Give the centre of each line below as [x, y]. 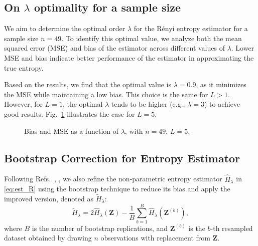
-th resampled [232, 228]
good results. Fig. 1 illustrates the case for [70, 113]
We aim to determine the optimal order [65, 28]
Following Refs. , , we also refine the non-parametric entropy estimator [113, 179]
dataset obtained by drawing [48, 238]
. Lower [243, 48]
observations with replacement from [155, 238]
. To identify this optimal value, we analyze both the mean [152, 38]
